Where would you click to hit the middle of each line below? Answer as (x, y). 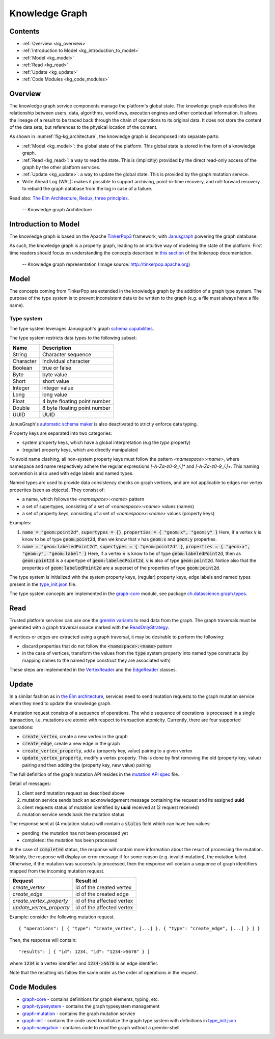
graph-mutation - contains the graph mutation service (79, 1014)
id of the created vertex (104, 887)
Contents (24, 31)
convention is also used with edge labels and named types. (72, 473)
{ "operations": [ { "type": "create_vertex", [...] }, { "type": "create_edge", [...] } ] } (139, 929)
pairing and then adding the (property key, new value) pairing (87, 765)
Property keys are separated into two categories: (61, 433)
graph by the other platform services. (61, 167)
